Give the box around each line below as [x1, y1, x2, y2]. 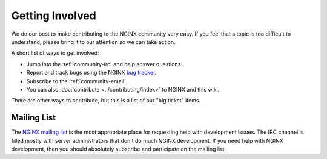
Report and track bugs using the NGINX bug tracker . [26, 69, 157, 76]
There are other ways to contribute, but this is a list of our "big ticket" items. [11, 97, 201, 104]
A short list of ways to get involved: [11, 49, 99, 57]
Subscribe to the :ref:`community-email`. [26, 77, 128, 84]
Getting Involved [11, 9, 96, 22]
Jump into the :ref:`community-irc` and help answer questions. [26, 60, 183, 67]
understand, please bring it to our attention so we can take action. [11, 38, 176, 45]
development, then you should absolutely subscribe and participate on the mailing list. [11, 145, 226, 152]
